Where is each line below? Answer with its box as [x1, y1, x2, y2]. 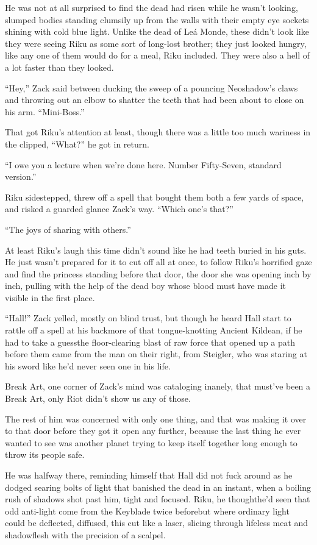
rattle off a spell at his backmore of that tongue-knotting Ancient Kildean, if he [5, 324, 302, 337]
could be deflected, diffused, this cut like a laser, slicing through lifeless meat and [5, 516, 308, 529]
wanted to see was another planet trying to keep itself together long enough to [5, 436, 297, 449]
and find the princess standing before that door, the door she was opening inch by [5, 267, 312, 280]
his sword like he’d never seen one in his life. [5, 359, 171, 372]
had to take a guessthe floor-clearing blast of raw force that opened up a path [5, 335, 295, 348]
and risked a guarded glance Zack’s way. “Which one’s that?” [5, 202, 233, 215]
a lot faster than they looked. [5, 60, 114, 73]
